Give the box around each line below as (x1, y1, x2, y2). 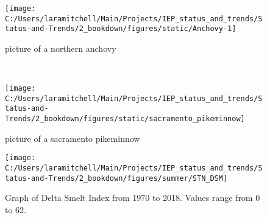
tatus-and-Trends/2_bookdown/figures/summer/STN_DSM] (5, 174, 228, 183)
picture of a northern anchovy (5, 41, 116, 54)
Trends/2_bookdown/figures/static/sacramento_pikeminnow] (5, 114, 245, 124)
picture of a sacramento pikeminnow (5, 132, 140, 144)
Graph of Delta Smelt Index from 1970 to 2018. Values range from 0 (5, 191, 260, 204)
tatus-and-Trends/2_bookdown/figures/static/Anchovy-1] (5, 24, 237, 33)
